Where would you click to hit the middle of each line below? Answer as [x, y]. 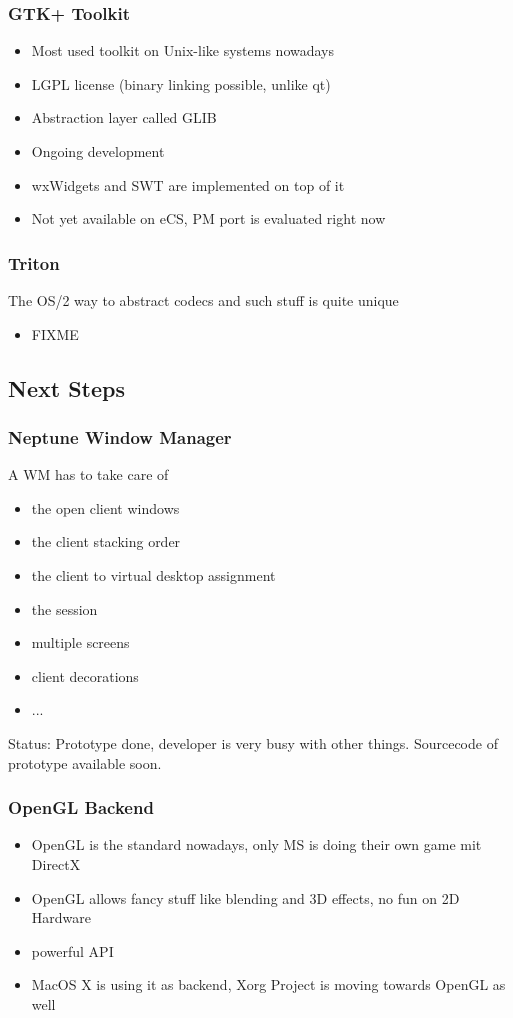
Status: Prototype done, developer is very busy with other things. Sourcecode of [253, 742]
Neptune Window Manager [120, 436]
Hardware [61, 917]
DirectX [56, 863]
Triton [34, 262]
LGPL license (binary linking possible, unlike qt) [181, 83]
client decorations [85, 675]
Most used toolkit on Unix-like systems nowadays [183, 50]
